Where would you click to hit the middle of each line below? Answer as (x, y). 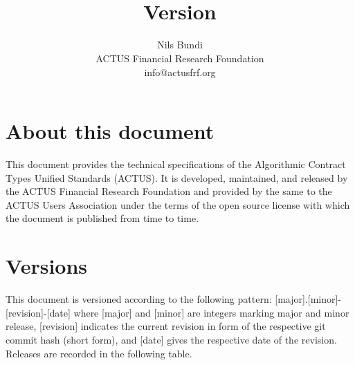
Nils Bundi (180, 45)
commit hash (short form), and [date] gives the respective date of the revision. (171, 339)
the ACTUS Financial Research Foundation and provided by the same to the (169, 191)
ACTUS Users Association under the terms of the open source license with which (178, 204)
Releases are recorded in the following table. (99, 353)
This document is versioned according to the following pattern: (139, 299)
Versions (47, 266)
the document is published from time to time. (102, 218)
